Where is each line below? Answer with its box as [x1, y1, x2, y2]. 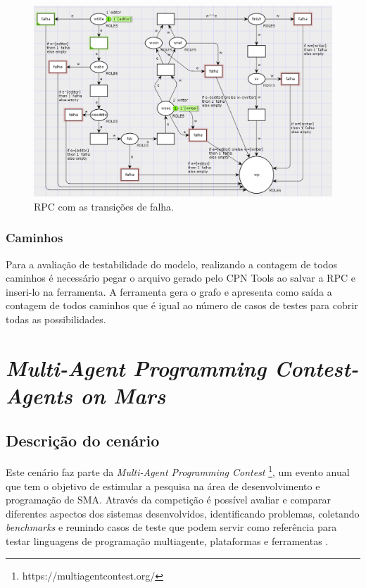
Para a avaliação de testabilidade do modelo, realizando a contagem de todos [6, 256, 337, 271]
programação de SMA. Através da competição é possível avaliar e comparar [6, 492, 332, 507]
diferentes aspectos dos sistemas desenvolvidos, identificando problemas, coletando [6, 506, 360, 520]
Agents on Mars [6, 380, 166, 410]
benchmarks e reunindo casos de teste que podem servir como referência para [6, 520, 337, 534]
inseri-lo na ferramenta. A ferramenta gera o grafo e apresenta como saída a [6, 284, 332, 299]
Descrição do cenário [6, 429, 160, 451]
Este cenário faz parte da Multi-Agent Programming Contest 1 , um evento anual [6, 463, 350, 479]
